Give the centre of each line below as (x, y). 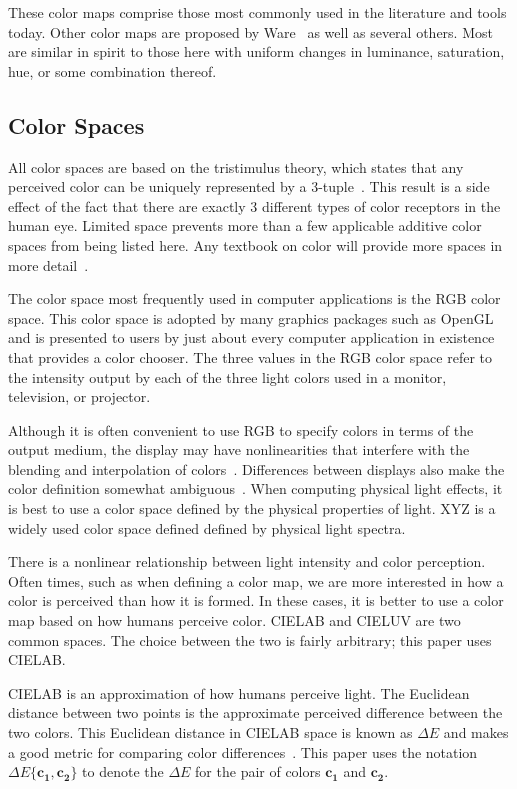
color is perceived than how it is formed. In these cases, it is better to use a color (256, 600)
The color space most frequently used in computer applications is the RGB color (254, 298)
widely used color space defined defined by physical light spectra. (207, 527)
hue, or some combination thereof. (112, 70)
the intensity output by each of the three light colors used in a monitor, (227, 376)
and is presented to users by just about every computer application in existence (251, 337)
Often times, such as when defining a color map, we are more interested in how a (256, 580)
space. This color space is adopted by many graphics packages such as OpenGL (251, 317)
